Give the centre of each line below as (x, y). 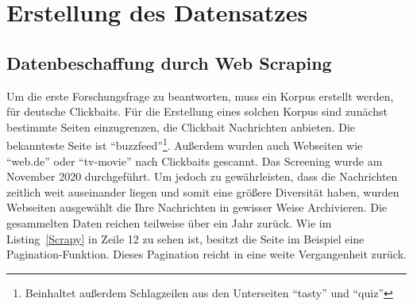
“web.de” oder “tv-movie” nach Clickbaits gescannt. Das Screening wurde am (195, 161)
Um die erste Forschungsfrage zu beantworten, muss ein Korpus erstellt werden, (200, 96)
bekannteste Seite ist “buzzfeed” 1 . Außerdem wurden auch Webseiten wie (185, 144)
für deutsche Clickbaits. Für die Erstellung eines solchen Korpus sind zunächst (197, 111)
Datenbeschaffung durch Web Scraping (169, 62)
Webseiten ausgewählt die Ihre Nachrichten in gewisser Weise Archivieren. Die (197, 207)
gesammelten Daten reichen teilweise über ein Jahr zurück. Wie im (169, 222)
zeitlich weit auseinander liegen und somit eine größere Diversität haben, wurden (203, 191)
